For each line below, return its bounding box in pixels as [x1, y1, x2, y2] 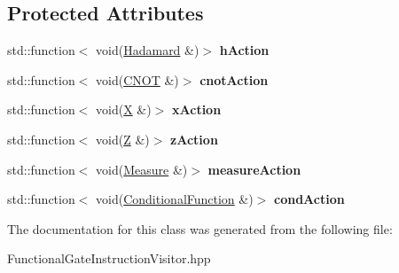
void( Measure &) [96, 160, 188, 178]
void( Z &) [96, 129, 150, 148]
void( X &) [96, 100, 152, 119]
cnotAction [199, 70, 269, 89]
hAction [219, 41, 270, 59]
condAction [273, 190, 345, 208]
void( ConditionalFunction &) [96, 190, 254, 208]
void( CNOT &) [96, 70, 179, 89]
